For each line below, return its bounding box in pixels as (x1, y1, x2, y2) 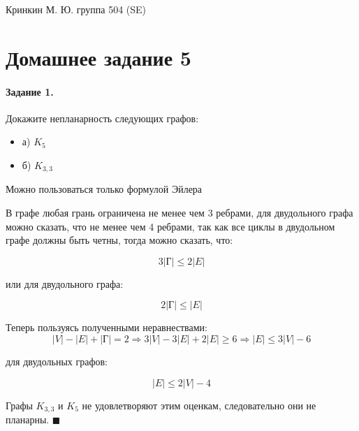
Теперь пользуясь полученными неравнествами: (6, 320, 208, 335)
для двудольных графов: (6, 353, 108, 368)
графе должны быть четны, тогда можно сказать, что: (6, 233, 233, 247)
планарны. (6, 412, 50, 427)
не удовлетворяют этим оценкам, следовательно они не (82, 397, 316, 412)
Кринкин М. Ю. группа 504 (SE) (6, 2, 147, 16)
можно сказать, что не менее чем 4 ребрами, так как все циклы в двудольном (6, 219, 335, 233)
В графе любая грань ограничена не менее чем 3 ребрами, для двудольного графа (6, 205, 353, 219)
